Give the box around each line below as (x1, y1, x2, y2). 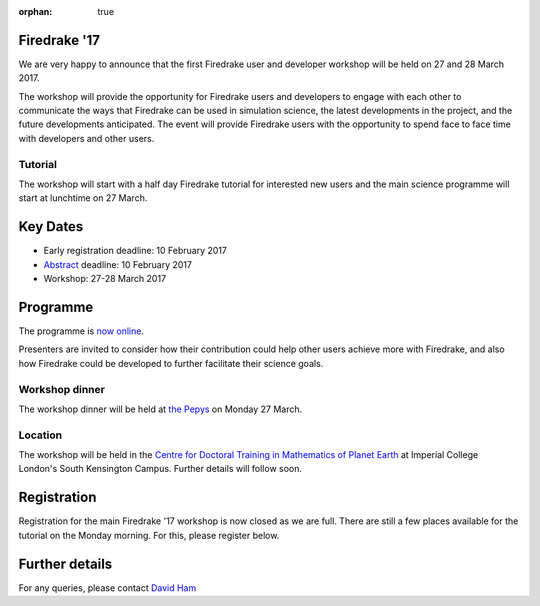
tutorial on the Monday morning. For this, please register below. (18, 529, 280, 541)
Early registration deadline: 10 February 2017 (43, 245, 227, 257)
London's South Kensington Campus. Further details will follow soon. (18, 463, 303, 475)
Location (18, 428, 63, 442)
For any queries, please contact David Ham (18, 581, 197, 594)
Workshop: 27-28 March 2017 (43, 273, 167, 285)
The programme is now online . (18, 325, 145, 337)
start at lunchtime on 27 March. (18, 192, 148, 204)
